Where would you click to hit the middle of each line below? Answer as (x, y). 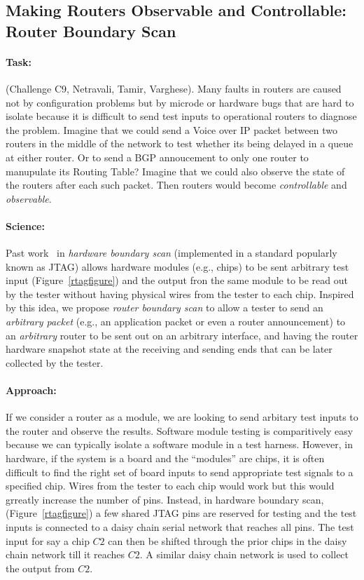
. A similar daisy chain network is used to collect (244, 554)
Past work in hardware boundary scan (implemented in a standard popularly (171, 253)
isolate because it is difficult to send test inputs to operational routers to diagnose (181, 116)
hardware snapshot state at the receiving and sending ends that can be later (169, 349)
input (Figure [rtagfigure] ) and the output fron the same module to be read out (177, 280)
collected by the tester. (55, 362)
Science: (25, 225)
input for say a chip (48, 540)
